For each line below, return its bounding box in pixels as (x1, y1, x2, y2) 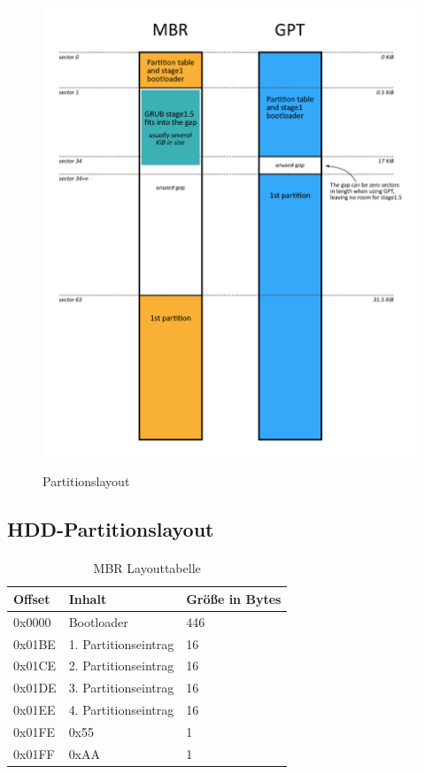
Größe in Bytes (186, 589, 282, 608)
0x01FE (13, 723, 56, 741)
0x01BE (13, 634, 56, 653)
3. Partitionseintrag (68, 678, 174, 697)
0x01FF (13, 744, 55, 762)
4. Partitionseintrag (68, 700, 174, 719)
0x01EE (13, 700, 56, 719)
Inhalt (68, 589, 107, 608)
